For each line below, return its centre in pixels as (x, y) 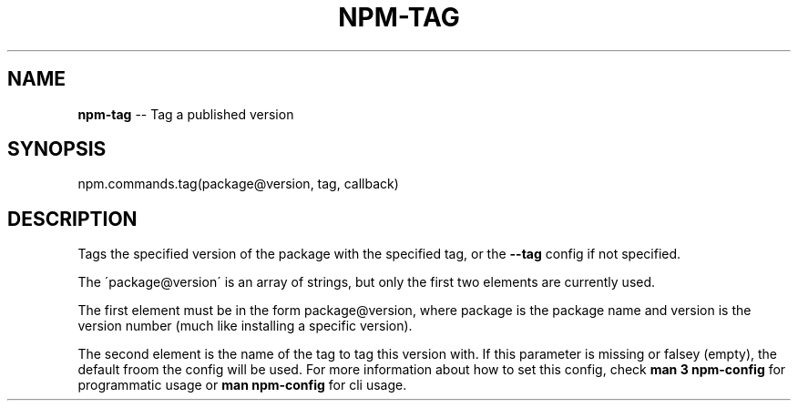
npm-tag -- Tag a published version (186, 114)
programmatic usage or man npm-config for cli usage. (242, 385)
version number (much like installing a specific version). (245, 326)
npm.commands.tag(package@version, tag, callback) (238, 184)
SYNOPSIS (57, 149)
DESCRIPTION (72, 219)
